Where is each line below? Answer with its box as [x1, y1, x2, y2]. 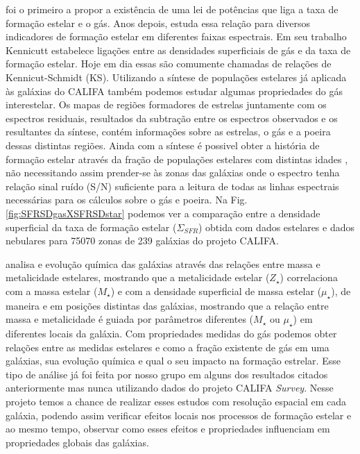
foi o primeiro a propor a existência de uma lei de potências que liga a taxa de [6, 2, 338, 16]
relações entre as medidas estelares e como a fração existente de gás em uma [6, 339, 329, 354]
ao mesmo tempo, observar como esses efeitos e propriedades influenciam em [6, 421, 330, 436]
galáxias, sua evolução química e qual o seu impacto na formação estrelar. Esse [6, 353, 341, 368]
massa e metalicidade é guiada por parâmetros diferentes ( [6, 312, 254, 326]
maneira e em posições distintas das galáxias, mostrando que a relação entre [6, 298, 329, 312]
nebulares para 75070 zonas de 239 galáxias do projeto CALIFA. [6, 233, 279, 248]
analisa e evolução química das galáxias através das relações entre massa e [6, 256, 320, 271]
